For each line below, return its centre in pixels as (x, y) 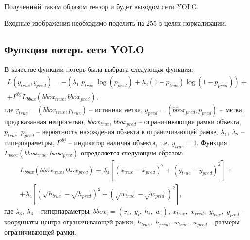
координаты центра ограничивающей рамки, (70, 222)
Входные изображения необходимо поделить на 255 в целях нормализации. (116, 23)
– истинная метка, (116, 109)
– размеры (224, 222)
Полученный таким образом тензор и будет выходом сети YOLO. (102, 6)
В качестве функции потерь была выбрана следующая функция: (99, 69)
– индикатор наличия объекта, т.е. (119, 142)
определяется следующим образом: (132, 152)
